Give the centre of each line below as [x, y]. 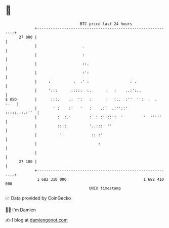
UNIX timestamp [105, 188]
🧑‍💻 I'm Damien [21, 210]
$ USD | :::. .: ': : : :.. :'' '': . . [81, 99]
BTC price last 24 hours [106, 24]
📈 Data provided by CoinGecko [38, 198]
